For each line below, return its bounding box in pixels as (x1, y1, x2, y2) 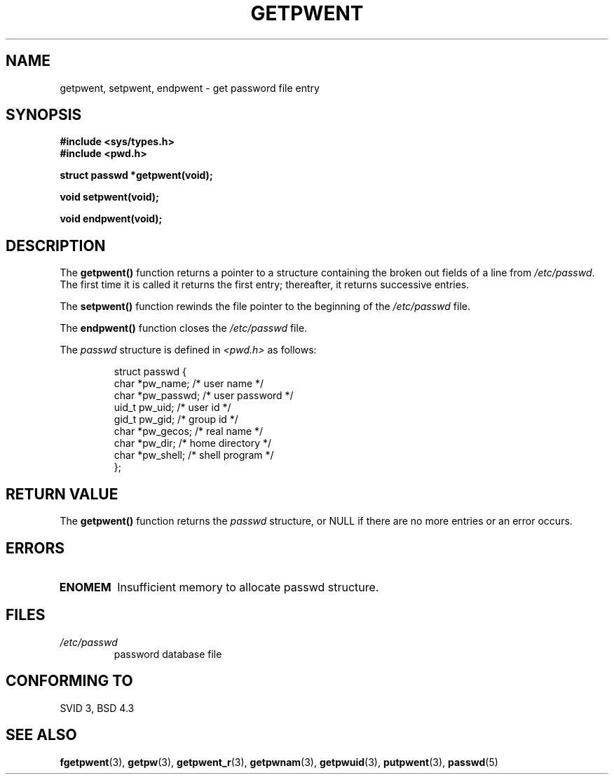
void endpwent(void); (60, 213, 163, 225)
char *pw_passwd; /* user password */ (114, 389, 294, 402)
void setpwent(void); (60, 191, 159, 203)
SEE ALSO (6, 726, 77, 744)
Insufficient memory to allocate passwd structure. (117, 579, 379, 594)
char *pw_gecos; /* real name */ (114, 425, 264, 438)
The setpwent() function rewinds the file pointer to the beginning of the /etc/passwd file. (60, 300, 470, 313)
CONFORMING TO (6, 672, 133, 690)
